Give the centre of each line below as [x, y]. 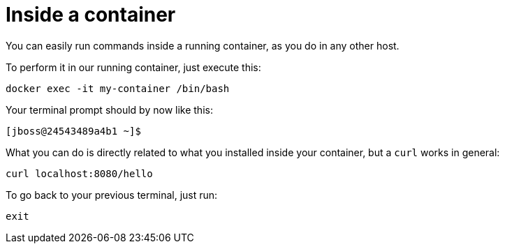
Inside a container [91, 15]
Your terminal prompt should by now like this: [109, 110]
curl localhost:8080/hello [79, 173]
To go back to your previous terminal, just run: [112, 195]
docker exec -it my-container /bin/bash [118, 88]
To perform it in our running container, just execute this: [133, 67]
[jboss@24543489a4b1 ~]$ [73, 131]
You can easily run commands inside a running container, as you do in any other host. [203, 45]
